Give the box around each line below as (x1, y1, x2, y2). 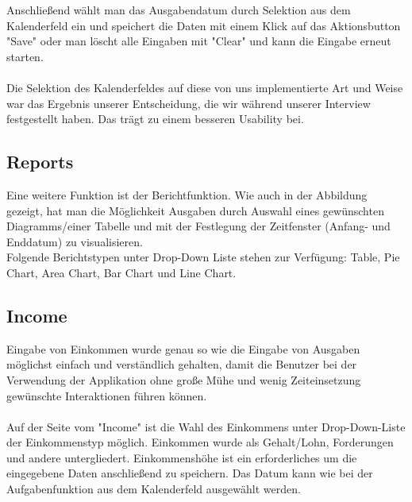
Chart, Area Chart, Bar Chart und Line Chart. (6, 264, 237, 280)
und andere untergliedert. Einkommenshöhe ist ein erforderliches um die (6, 449, 357, 465)
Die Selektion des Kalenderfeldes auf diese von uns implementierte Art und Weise (6, 79, 403, 95)
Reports (6, 149, 74, 174)
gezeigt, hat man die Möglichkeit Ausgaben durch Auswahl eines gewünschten (6, 202, 384, 218)
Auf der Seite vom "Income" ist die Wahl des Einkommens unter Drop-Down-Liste (6, 418, 406, 434)
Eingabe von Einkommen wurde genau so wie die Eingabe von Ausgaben (6, 340, 360, 357)
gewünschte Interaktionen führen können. (6, 387, 207, 404)
